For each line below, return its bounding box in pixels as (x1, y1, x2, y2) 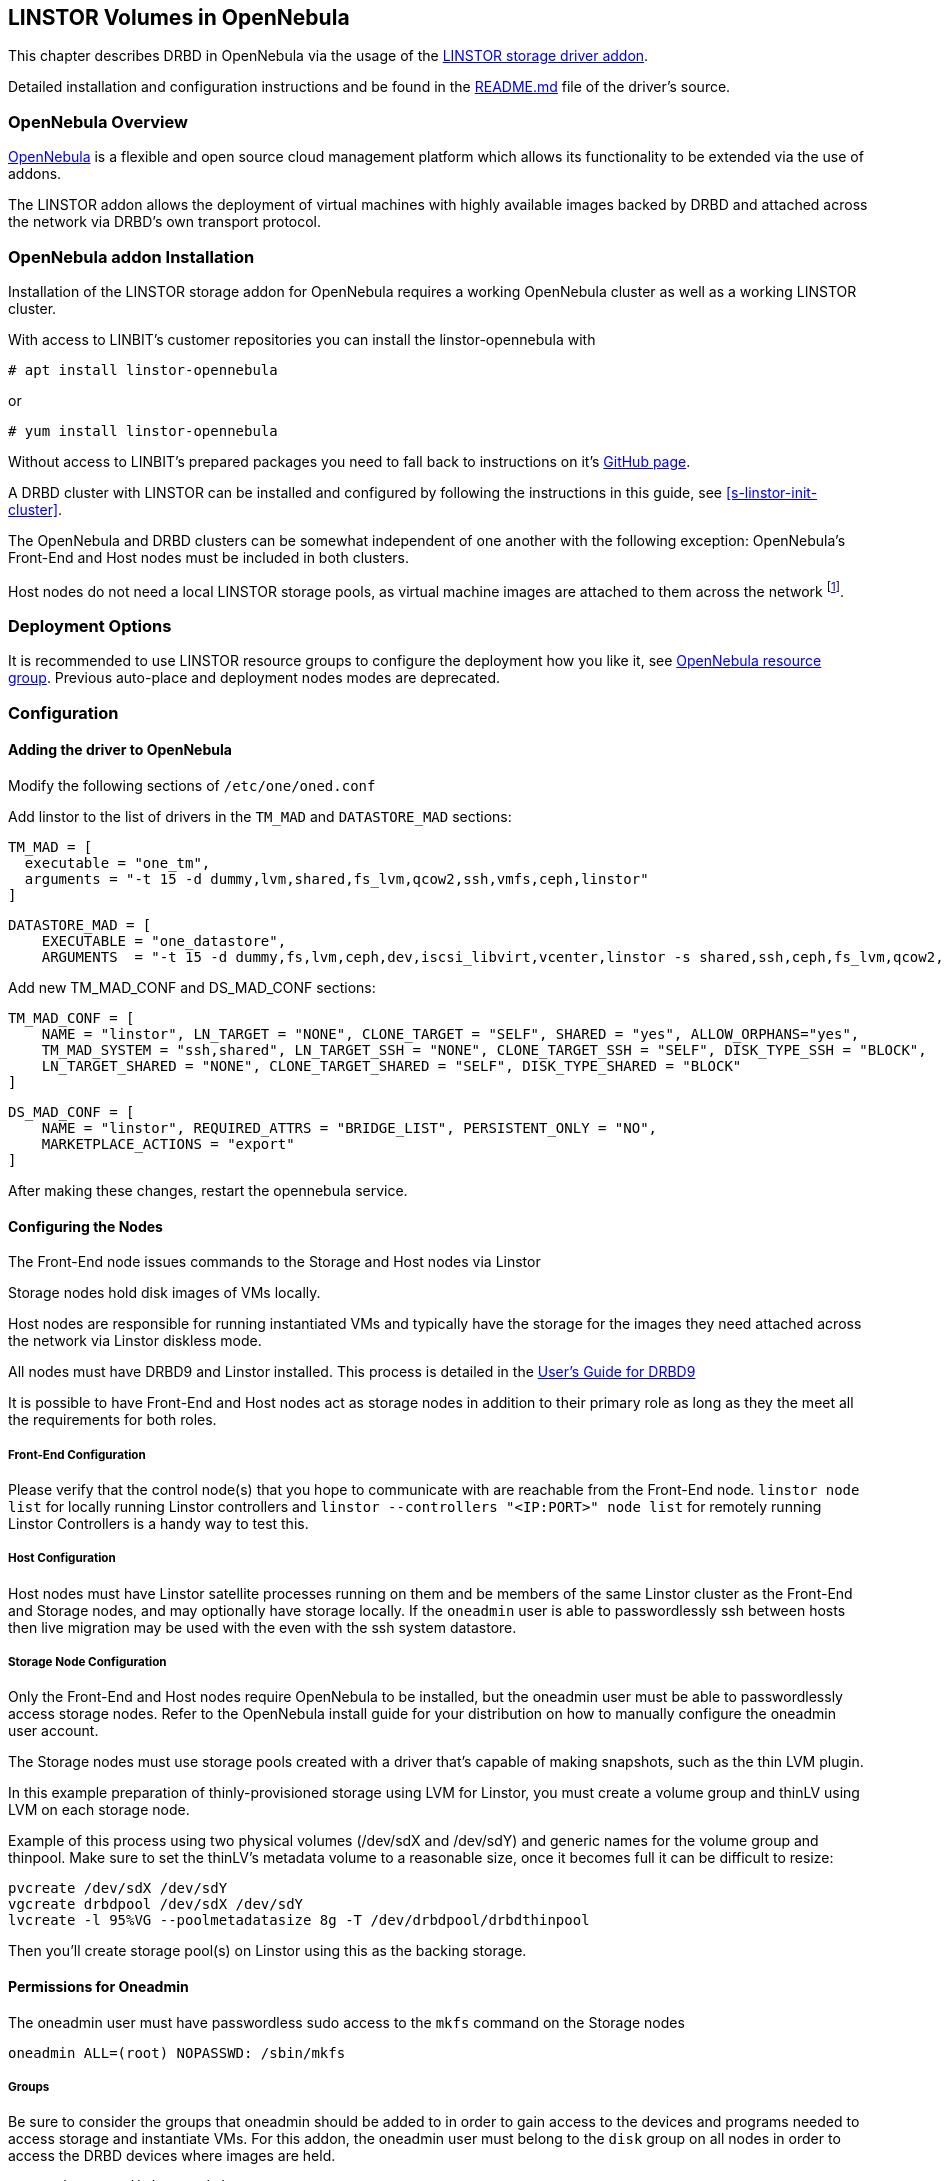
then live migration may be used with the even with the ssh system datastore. (8, 1618, 517, 1636)
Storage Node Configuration (8, 1655, 167, 1670)
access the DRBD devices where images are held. (8, 2147, 336, 2165)
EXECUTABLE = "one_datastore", (41, 932, 287, 949)
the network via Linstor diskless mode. (8, 1332, 262, 1350)
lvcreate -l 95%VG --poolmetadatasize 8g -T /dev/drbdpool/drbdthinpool (8, 1912, 590, 1929)
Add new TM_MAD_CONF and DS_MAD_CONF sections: (8, 978, 376, 996)
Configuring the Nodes (8, 1217, 163, 1235)
